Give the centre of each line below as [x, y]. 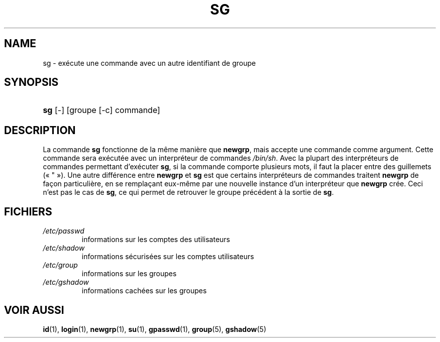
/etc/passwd [64, 231]
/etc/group [60, 265]
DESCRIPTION [40, 130]
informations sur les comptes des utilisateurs [156, 240]
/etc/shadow [64, 248]
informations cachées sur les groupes [144, 291]
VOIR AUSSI [34, 310]
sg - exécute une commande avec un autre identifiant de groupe [149, 63]
